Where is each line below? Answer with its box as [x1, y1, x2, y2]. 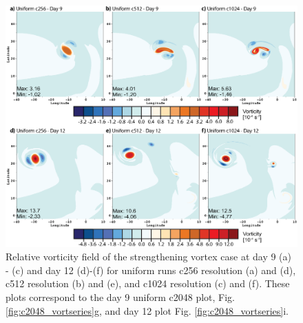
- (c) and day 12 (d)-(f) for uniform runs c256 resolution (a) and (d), [6, 262, 296, 277]
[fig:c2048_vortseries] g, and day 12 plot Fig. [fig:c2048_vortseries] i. [6, 303, 289, 317]
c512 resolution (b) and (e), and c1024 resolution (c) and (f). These [6, 276, 290, 291]
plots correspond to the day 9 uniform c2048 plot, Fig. [6, 290, 235, 304]
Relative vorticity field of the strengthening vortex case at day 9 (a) [6, 249, 292, 264]
